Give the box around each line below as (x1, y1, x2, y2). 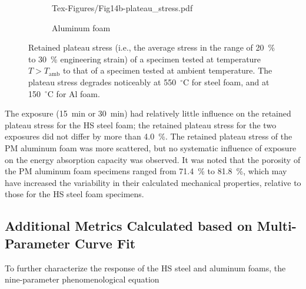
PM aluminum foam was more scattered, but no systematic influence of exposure (5, 141, 297, 154)
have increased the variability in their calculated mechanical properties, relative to (5, 176, 301, 188)
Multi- (257, 217, 297, 235)
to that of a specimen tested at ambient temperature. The (62, 64, 272, 77)
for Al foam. (56, 87, 100, 99)
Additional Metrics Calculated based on (5, 217, 252, 235)
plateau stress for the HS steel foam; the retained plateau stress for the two (5, 118, 277, 131)
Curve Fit (74, 234, 136, 252)
